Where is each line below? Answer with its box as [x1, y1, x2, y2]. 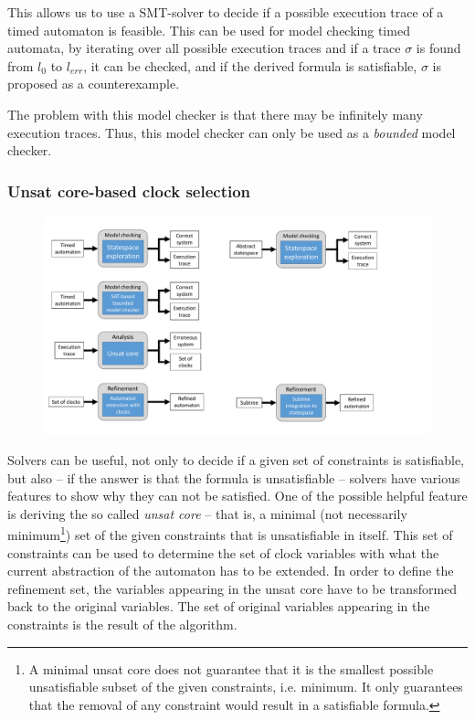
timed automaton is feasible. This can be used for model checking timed [7, 20, 410, 39]
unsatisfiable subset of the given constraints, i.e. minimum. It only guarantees [28, 677, 463, 696]
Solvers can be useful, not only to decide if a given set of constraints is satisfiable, [7, 450, 465, 470]
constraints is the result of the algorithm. [7, 615, 237, 634]
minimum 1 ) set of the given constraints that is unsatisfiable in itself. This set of [7, 523, 453, 545]
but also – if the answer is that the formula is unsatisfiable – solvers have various [7, 468, 460, 487]
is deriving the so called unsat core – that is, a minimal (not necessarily [7, 503, 407, 523]
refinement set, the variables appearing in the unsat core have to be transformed [7, 578, 458, 598]
